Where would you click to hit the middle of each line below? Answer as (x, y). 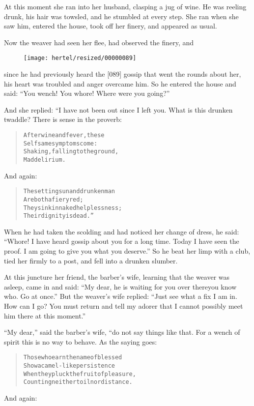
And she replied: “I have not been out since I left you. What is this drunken (118, 109)
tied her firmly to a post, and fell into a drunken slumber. (91, 260)
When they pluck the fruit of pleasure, (80, 374)
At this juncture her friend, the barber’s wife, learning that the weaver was (117, 277)
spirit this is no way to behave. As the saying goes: (81, 341)
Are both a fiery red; (53, 199)
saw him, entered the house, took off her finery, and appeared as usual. (111, 26)
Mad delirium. (44, 159)
